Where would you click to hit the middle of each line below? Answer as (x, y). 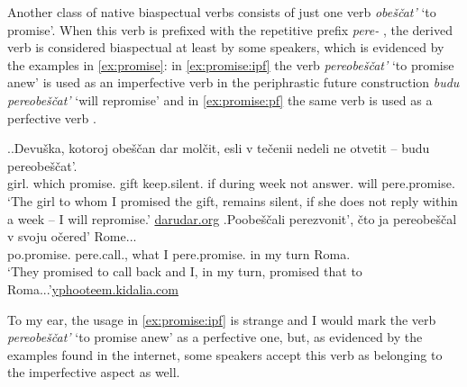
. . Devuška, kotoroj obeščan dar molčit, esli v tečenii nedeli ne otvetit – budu (219, 148)
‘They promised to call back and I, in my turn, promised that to (185, 271)
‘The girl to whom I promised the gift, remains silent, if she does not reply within (233, 200)
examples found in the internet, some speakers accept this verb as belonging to (225, 354)
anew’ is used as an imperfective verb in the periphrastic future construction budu (233, 82)
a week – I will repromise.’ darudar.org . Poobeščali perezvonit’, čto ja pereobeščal (232, 218)
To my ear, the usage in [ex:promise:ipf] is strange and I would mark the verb (222, 319)
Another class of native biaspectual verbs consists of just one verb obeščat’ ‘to (222, 12)
